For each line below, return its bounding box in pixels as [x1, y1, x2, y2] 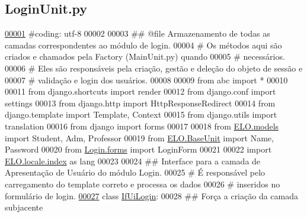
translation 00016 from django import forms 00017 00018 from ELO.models [5, 119, 279, 132]
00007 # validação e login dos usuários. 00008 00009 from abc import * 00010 [5, 73, 288, 86]
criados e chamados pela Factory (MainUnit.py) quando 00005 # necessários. [5, 50, 285, 63]
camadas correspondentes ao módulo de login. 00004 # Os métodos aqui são [5, 38, 282, 51]
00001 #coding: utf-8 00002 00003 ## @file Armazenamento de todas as [5, 27, 270, 40]
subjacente [5, 201, 43, 213]
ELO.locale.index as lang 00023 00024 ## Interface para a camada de [5, 154, 261, 167]
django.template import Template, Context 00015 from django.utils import [5, 108, 277, 121]
